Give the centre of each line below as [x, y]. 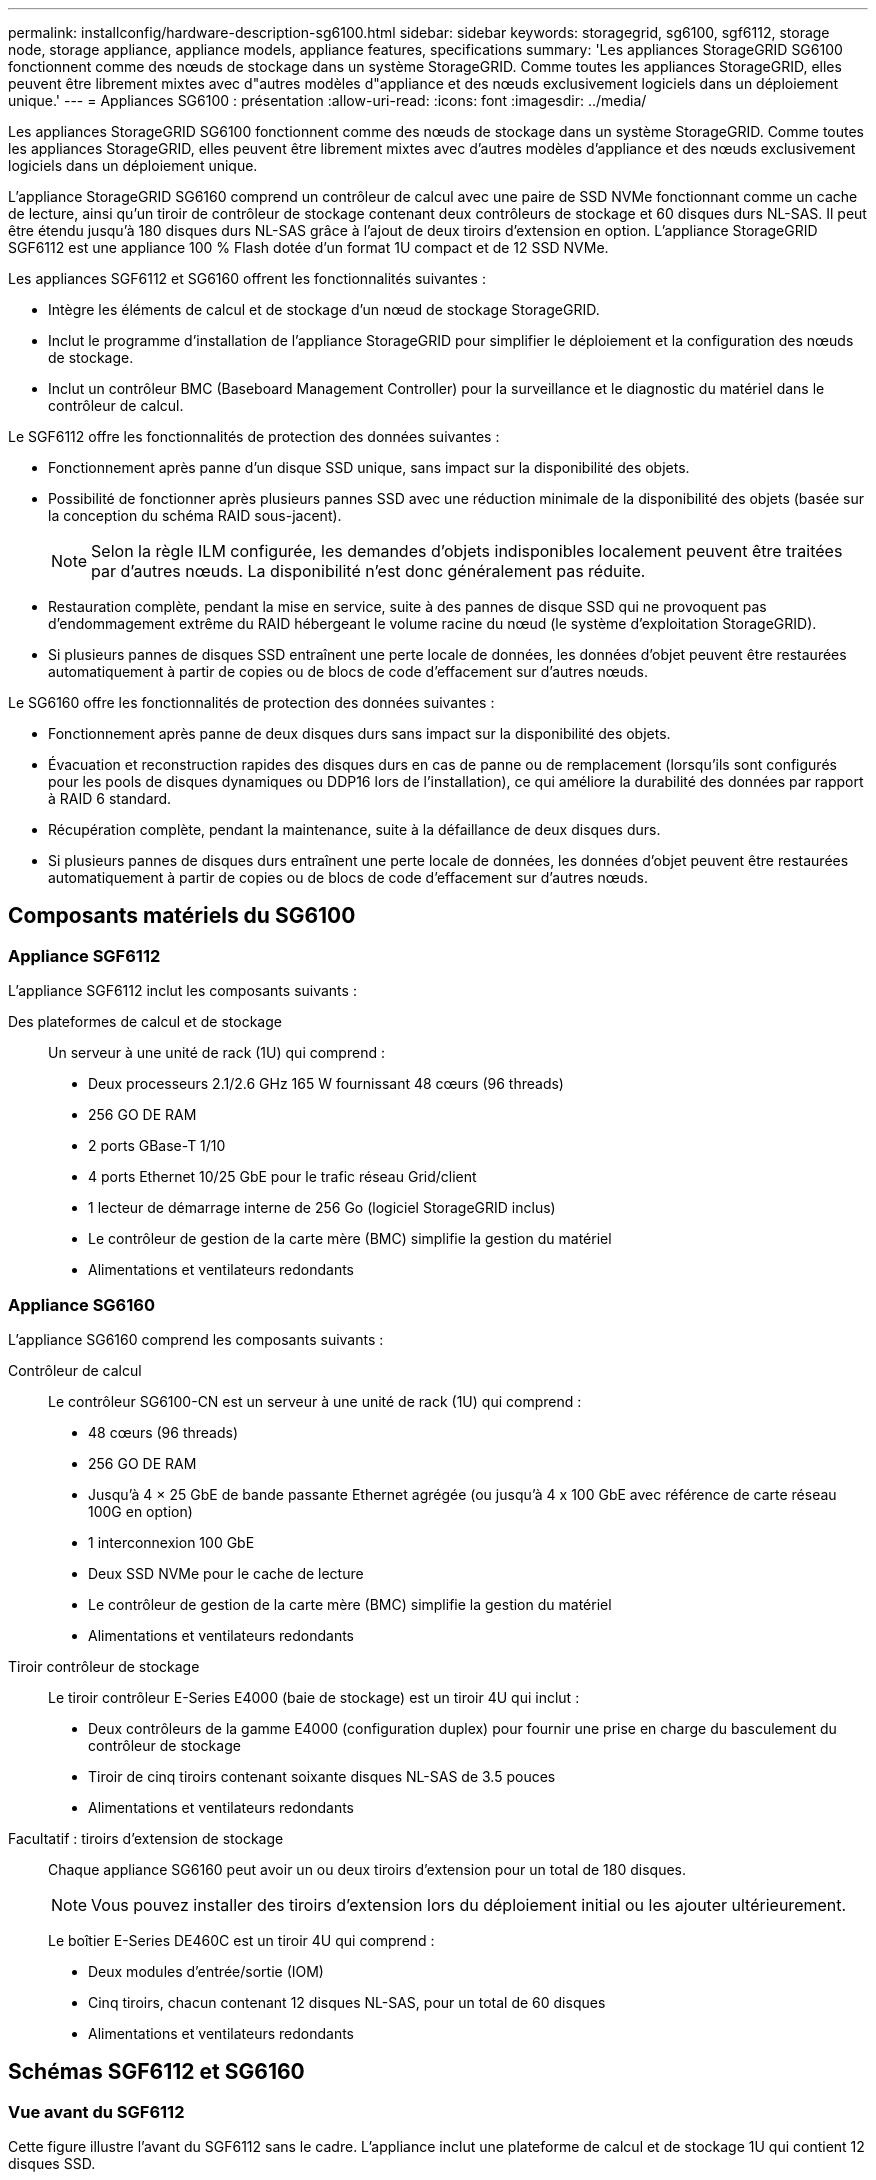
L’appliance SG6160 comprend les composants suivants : [196, 1339]
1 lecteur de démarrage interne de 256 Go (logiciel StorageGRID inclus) [322, 1208]
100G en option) [140, 1511]
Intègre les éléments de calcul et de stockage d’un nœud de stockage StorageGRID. [324, 309]
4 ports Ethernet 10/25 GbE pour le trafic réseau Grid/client [282, 1177]
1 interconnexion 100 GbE [171, 1542]
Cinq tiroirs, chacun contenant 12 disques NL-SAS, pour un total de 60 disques [347, 2002]
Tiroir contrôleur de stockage [104, 1666]
